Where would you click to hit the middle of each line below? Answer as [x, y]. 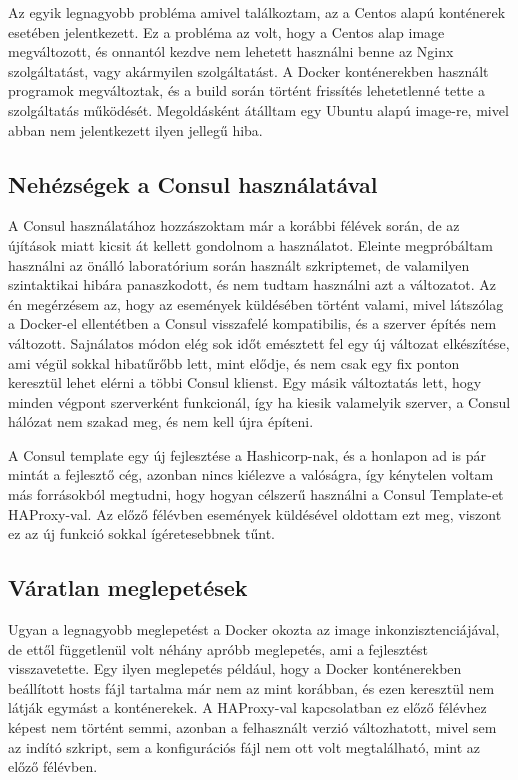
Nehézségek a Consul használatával [193, 183]
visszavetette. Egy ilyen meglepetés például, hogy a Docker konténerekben [235, 668]
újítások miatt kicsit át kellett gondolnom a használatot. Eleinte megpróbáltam [251, 244]
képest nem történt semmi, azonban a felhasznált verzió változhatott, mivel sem [252, 727]
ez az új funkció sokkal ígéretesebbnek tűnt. [141, 533]
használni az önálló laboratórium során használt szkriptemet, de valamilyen [239, 264]
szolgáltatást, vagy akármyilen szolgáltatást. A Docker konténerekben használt [248, 70]
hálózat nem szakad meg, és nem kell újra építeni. [161, 421]
